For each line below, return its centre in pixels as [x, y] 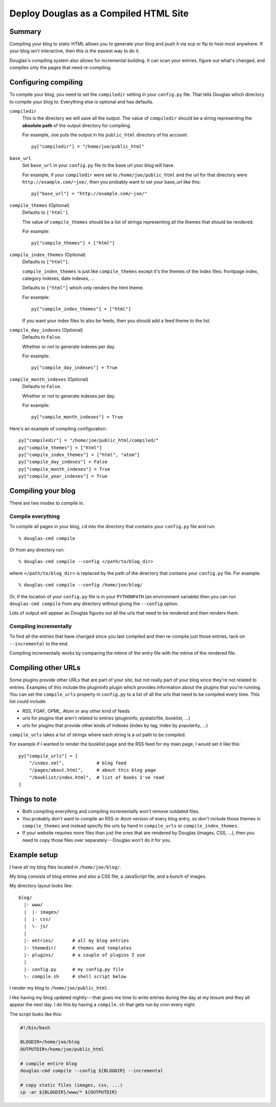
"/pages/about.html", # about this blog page [92, 770]
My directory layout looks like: [41, 886]
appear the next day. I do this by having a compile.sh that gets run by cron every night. [103, 1004]
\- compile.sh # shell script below [75, 977]
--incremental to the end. [39, 643]
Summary [25, 32]
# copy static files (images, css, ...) [71, 1085]
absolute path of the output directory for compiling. [77, 125]
